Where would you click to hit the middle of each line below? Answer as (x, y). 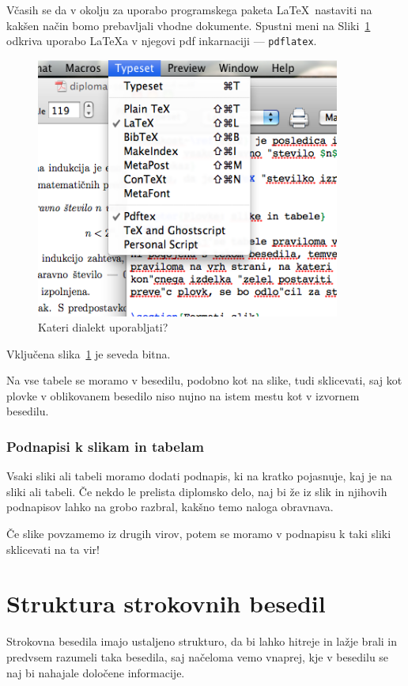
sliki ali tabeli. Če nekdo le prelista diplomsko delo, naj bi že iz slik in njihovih (197, 491)
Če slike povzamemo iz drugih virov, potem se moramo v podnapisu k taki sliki (199, 534)
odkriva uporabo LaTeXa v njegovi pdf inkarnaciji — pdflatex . (162, 41)
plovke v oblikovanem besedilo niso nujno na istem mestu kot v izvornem (183, 395)
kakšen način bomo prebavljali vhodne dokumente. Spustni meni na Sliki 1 (189, 25)
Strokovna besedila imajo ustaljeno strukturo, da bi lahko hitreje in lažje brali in (202, 641)
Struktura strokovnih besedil (166, 603)
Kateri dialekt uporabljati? (103, 327)
